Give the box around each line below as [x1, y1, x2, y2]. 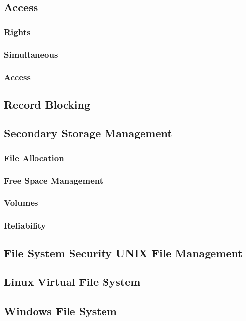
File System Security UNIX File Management [4, 245, 243, 260]
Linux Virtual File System [4, 274, 141, 289]
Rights [4, 25, 31, 38]
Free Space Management [4, 174, 104, 186]
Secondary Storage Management [4, 125, 172, 141]
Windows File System [4, 303, 117, 319]
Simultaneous [4, 48, 58, 60]
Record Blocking [4, 96, 91, 112]
